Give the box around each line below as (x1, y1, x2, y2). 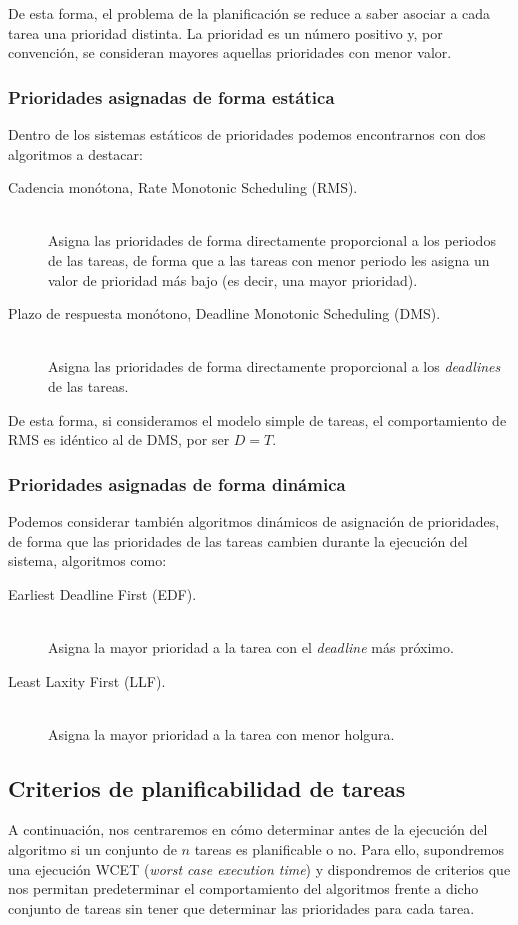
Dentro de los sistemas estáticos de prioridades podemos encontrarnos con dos (8, 124, 486, 144)
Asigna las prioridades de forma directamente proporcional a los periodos (48, 230, 496, 251)
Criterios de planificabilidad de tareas (8, 772, 406, 803)
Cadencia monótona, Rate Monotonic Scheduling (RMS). (8, 177, 358, 198)
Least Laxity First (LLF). (8, 670, 166, 691)
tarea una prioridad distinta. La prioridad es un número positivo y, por (8, 22, 443, 43)
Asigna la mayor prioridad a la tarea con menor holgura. (48, 723, 395, 744)
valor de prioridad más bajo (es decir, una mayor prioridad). (48, 269, 418, 290)
